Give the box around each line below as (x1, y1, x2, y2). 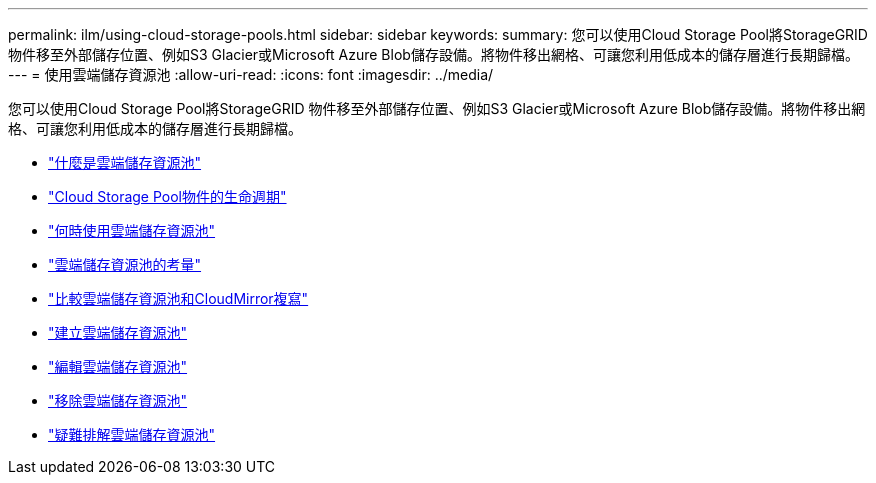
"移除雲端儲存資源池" (48, 392, 188, 409)
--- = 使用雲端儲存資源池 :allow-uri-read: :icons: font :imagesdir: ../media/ (8, 66, 494, 83)
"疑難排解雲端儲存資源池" (48, 426, 216, 443)
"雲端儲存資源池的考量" (48, 256, 202, 273)
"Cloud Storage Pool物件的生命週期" (48, 188, 287, 205)
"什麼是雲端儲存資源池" (48, 154, 202, 171)
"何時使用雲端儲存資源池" (48, 222, 216, 239)
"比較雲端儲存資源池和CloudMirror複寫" (48, 290, 309, 307)
